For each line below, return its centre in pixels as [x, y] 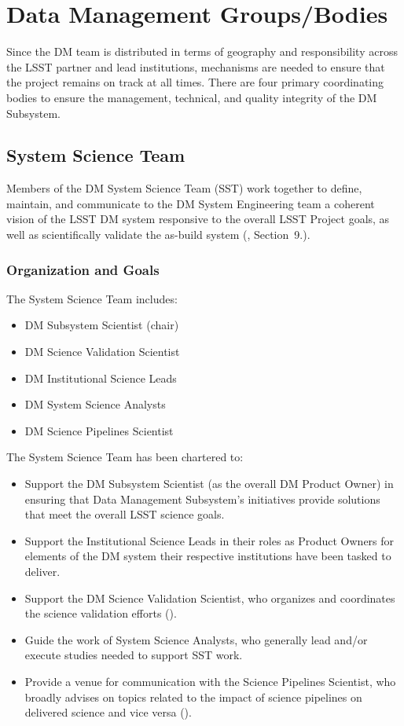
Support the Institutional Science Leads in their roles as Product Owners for [209, 540]
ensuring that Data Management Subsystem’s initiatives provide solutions [202, 499]
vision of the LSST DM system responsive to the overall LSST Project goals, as [198, 219]
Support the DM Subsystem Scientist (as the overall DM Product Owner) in [209, 484]
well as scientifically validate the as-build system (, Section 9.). [158, 235]
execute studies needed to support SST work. [134, 655]
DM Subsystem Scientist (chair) [102, 325]
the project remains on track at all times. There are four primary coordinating [195, 82]
